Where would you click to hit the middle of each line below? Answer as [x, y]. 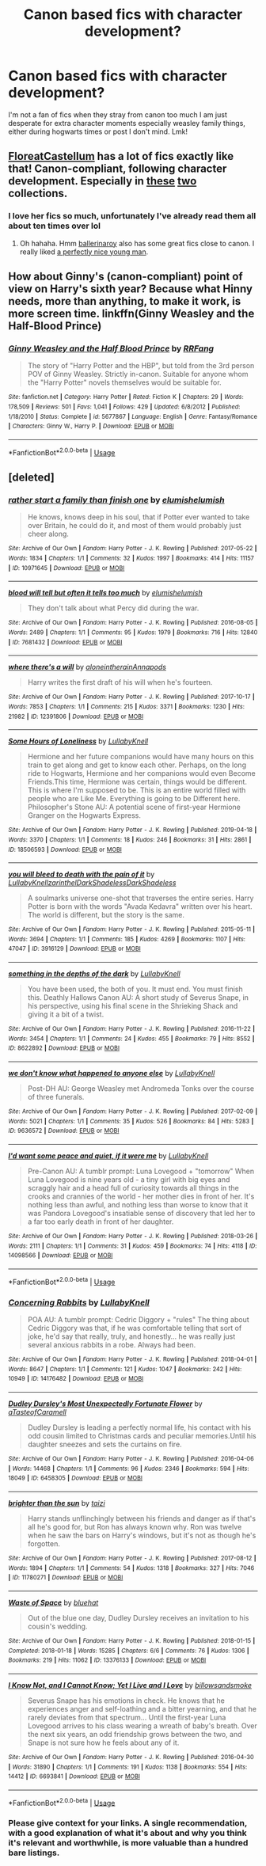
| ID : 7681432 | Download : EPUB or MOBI [65, 642]
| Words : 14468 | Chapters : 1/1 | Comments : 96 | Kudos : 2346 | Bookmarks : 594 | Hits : [129, 1469]
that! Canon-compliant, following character [118, 169]
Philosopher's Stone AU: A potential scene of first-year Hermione [134, 807]
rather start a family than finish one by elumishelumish [116, 500]
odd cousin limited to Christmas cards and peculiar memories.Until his [142, 1435]
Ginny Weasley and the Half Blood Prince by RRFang [111, 348]
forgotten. [44, 1543]
